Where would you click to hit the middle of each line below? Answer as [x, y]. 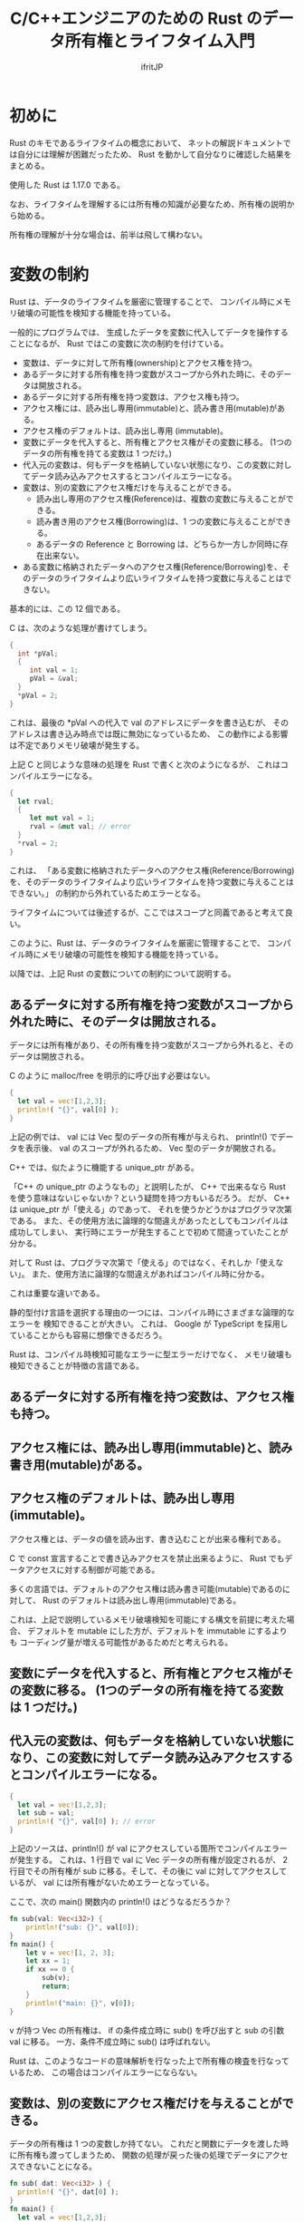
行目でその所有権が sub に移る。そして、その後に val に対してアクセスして [148, 1871]
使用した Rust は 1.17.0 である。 [67, 184]
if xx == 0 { [50, 1970]
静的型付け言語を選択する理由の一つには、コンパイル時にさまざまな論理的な [152, 1312]
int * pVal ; [38, 654]
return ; [56, 1986]
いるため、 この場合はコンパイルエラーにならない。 [105, 2072]
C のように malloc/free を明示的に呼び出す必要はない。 [112, 1076]
